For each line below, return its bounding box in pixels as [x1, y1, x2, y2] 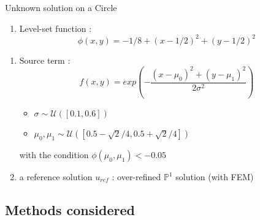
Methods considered [5, 200, 135, 219]
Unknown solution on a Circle [5, 1, 117, 13]
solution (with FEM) [175, 170, 254, 183]
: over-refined [112, 170, 161, 183]
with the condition [19, 148, 89, 161]
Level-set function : [19, 21, 92, 34]
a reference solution [19, 170, 93, 183]
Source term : [19, 53, 71, 66]
